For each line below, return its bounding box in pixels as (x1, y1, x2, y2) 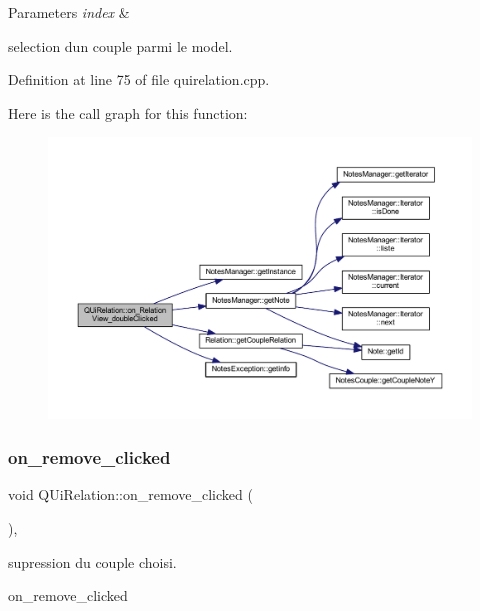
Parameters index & (8, 2, 130, 22)
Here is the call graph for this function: (8, 102, 248, 123)
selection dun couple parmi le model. (8, 35, 233, 56)
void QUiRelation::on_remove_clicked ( (8, 484, 253, 505)
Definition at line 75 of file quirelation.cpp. (8, 69, 270, 90)
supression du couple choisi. (8, 551, 177, 572)
